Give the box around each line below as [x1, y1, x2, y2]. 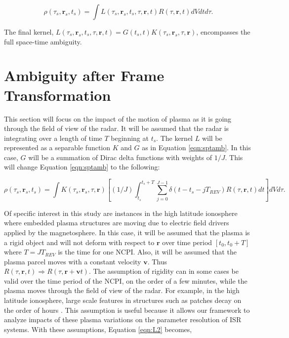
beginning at [111, 132, 149, 143]
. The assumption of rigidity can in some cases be [88, 266, 239, 276]
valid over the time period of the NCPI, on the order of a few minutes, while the [4, 275, 248, 286]
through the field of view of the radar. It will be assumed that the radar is [4, 123, 229, 133]
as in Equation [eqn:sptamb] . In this [142, 142, 251, 153]
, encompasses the [196, 27, 250, 37]
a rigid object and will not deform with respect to [4, 237, 155, 247]
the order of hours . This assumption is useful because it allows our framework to [4, 304, 250, 315]
